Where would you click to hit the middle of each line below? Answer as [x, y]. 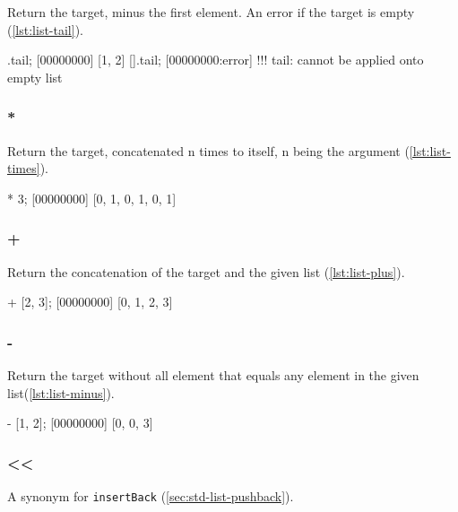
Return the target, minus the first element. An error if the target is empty [211, 12]
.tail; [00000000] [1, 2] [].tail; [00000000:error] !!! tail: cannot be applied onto [216, 60]
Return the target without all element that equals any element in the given [213, 375]
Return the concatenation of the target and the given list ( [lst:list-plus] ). [206, 271]
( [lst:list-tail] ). [45, 29]
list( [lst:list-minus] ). [61, 392]
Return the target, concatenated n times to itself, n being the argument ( [208, 150]
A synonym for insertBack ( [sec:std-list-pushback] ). [151, 496]
